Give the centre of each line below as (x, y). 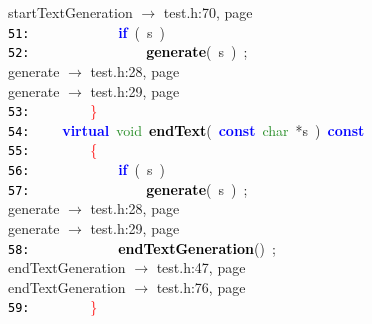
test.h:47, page (201, 267)
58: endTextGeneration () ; (142, 247)
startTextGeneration (70, 12)
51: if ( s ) (86, 31)
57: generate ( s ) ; (128, 188)
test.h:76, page (201, 286)
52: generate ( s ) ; (128, 51)
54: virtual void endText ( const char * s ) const (186, 129)
